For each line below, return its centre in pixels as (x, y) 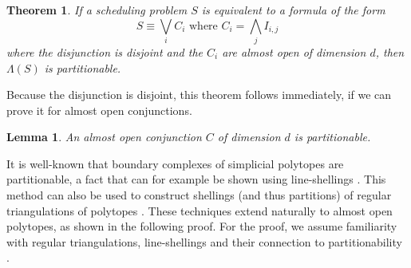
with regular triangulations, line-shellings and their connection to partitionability (204, 241)
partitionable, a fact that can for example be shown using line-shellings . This (196, 179)
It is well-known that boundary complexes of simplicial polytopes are (175, 163)
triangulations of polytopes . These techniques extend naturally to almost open (200, 210)
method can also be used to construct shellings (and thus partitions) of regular (199, 195)
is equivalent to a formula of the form (293, 10)
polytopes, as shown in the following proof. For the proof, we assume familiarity (202, 226)
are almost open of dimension (294, 51)
